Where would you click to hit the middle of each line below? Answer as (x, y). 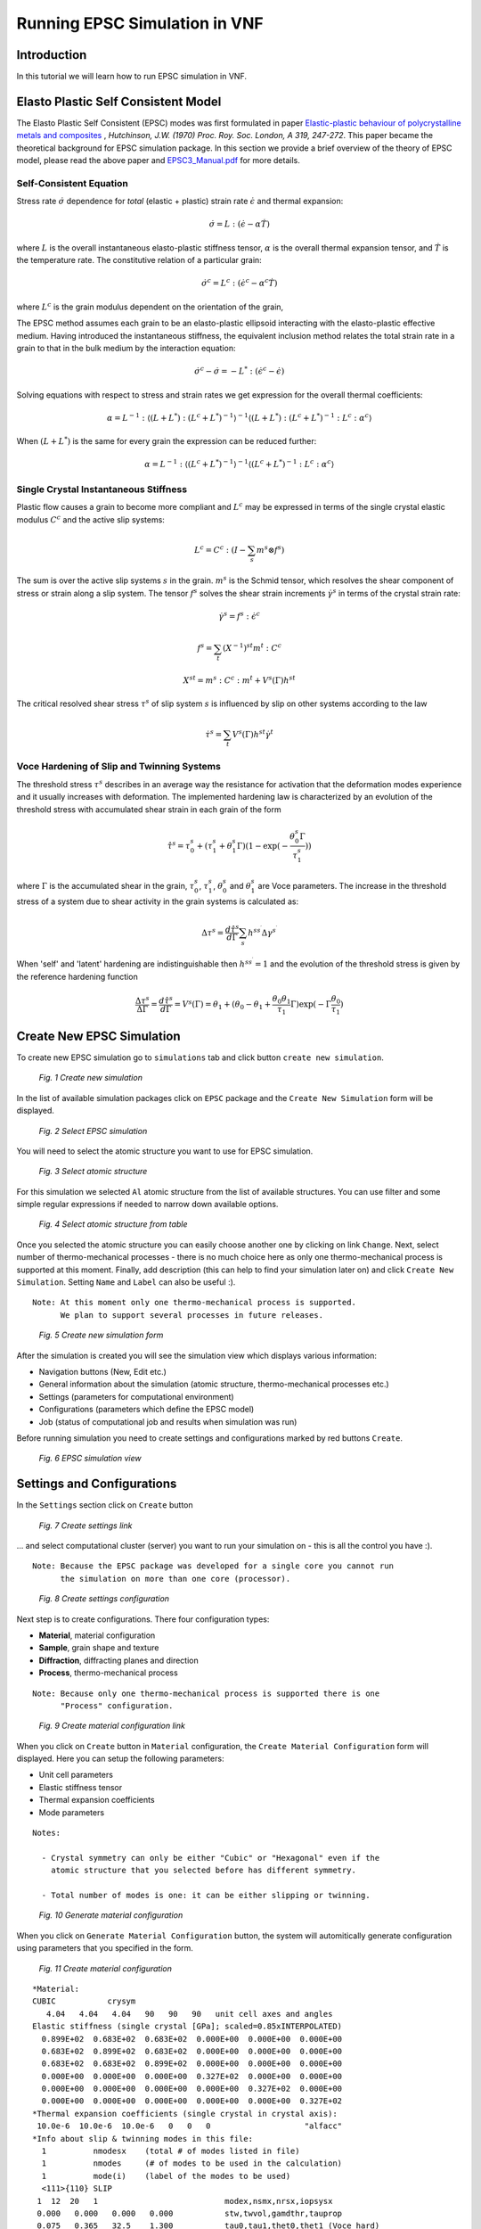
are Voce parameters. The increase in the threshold (352, 885)
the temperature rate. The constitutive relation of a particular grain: (139, 260)
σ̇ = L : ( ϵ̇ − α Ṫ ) (240, 224)
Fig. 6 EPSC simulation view (90, 1459)
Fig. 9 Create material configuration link (112, 1726)
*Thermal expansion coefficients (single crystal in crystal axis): (185, 2114)
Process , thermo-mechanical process (108, 1673)
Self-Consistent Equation (72, 183)
